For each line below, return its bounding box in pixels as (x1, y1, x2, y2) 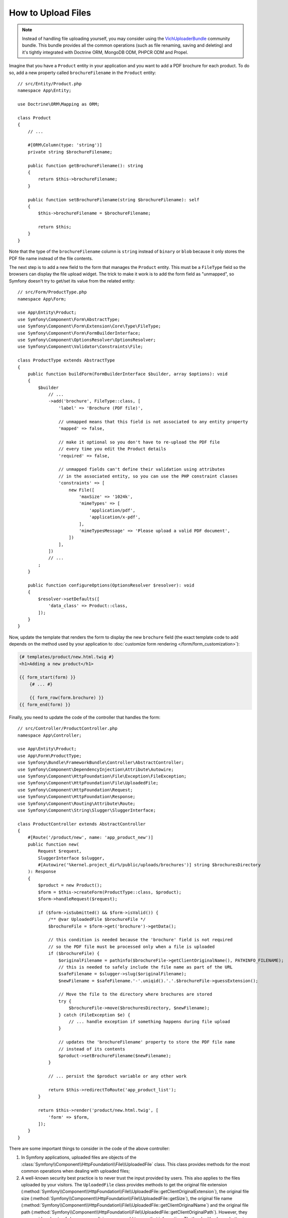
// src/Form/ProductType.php (17, 289, 87, 295)
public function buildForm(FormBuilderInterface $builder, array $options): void (27, 371, 228, 377)
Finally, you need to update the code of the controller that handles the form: (9, 714, 161, 720)
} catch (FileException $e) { (58, 1012, 131, 1018)
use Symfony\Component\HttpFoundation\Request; (17, 787, 133, 793)
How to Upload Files (9, 7, 91, 18)
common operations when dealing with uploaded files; (21, 1168, 130, 1174)
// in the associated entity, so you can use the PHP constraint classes (58, 473, 238, 479)
